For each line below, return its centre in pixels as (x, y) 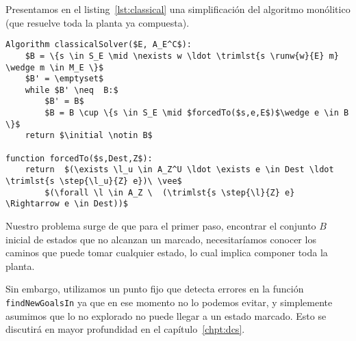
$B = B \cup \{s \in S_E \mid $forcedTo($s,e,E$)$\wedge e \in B (197, 113)
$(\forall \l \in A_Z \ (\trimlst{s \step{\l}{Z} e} (170, 192)
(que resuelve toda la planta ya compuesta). (98, 22)
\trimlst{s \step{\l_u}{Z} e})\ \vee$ (94, 181)
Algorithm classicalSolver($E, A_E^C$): (99, 45)
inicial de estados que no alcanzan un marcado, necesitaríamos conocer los (161, 239)
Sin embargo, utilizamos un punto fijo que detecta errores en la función (155, 289)
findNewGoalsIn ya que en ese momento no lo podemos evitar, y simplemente (169, 302)
